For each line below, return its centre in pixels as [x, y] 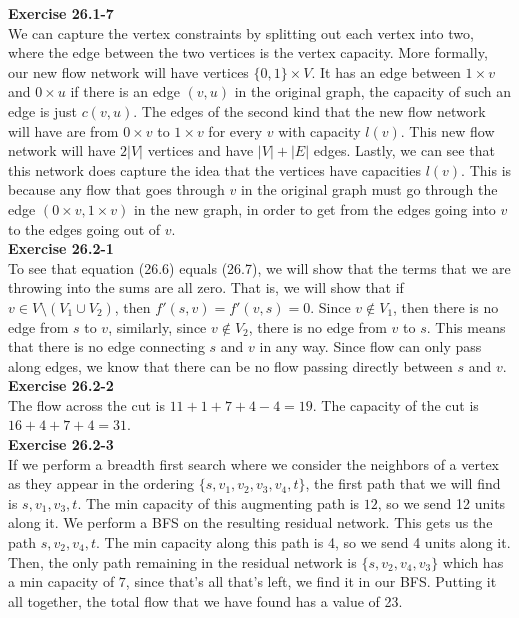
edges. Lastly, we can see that [404, 150]
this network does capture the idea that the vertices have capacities [214, 169]
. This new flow [447, 130]
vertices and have [200, 150]
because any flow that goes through [116, 189]
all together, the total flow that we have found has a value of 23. [205, 600]
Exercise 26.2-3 [61, 444]
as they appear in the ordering [101, 483]
